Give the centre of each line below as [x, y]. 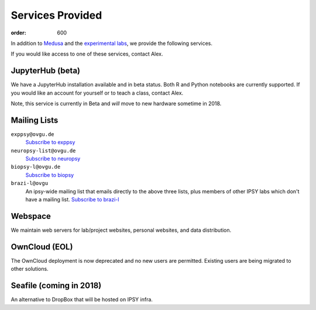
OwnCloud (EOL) [42, 247]
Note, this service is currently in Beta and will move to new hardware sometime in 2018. [116, 104]
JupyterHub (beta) [45, 71]
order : [18, 33]
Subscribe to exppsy [50, 142]
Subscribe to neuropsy [53, 159]
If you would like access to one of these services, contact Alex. [87, 54]
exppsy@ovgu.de [33, 134]
